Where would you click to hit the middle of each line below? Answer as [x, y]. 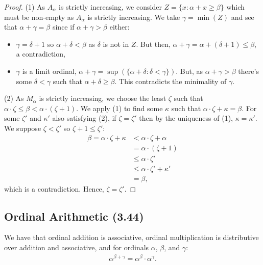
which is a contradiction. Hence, [54, 188]
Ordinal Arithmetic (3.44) [74, 216]
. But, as [189, 71]
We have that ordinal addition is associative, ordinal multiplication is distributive [131, 237]
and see [243, 17]
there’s [248, 71]
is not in [116, 44]
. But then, [153, 44]
